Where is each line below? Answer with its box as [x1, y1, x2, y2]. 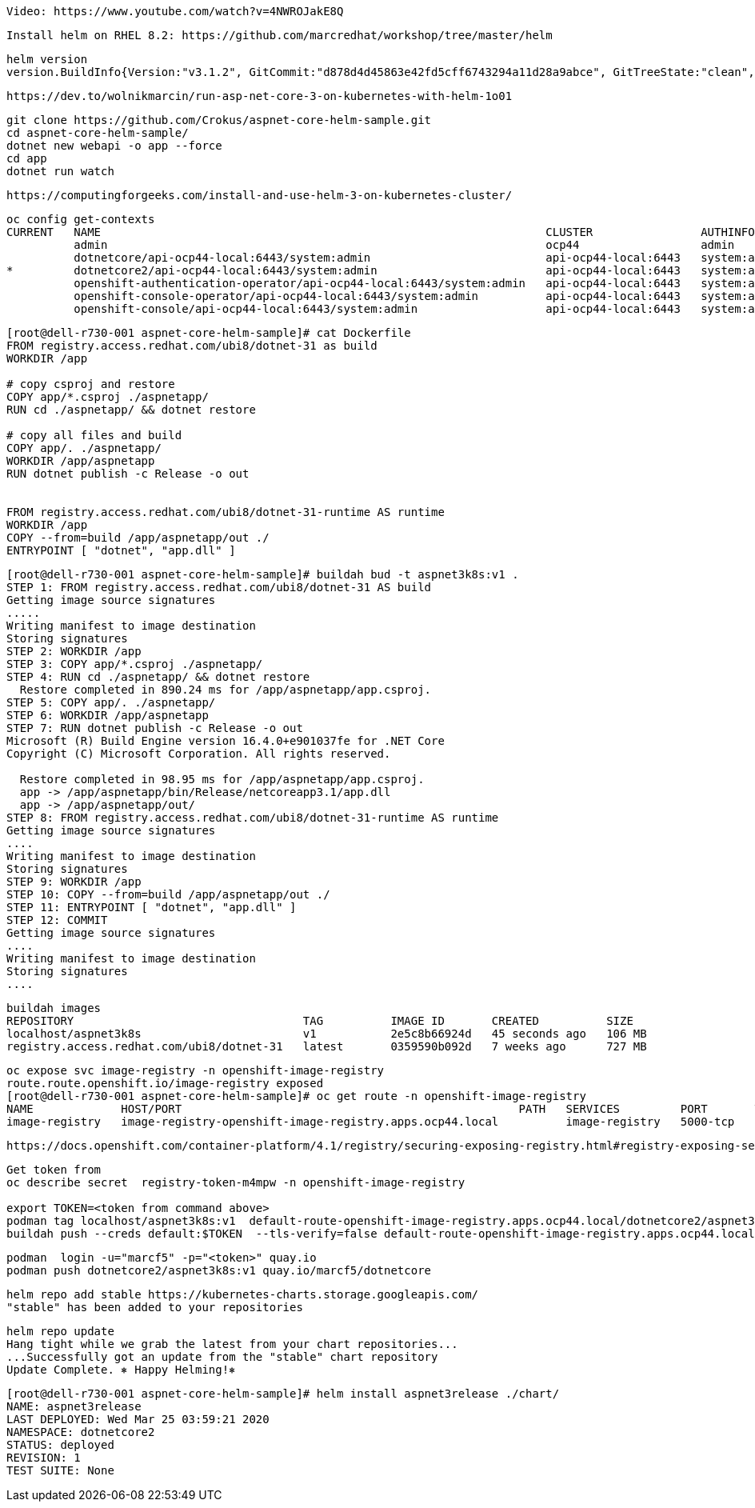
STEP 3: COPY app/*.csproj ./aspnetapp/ [6, 658, 263, 670]
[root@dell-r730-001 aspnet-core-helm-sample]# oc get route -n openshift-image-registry [6, 1090, 586, 1102]
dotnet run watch [6, 165, 114, 178]
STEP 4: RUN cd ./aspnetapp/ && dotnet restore [6, 670, 310, 683]
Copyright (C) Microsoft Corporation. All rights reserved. [6, 747, 391, 760]
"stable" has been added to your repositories [6, 1301, 303, 1314]
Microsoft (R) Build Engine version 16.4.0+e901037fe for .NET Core [6, 734, 445, 747]
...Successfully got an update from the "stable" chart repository [6, 1350, 438, 1363]
